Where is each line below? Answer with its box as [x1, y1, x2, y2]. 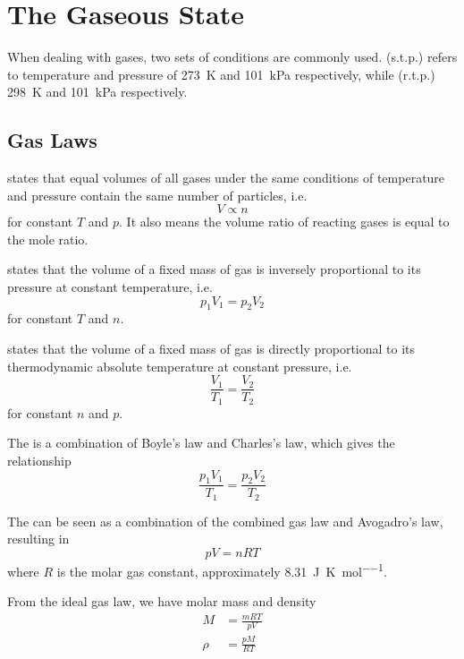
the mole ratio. [7, 229, 89, 248]
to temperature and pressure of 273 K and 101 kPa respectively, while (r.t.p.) [7, 64, 435, 83]
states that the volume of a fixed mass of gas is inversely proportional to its [7, 260, 421, 278]
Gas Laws [7, 126, 97, 154]
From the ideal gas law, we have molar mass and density [7, 592, 316, 611]
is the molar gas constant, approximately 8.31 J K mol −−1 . [56, 560, 387, 580]
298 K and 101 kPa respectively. [7, 82, 188, 101]
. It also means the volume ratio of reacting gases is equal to [119, 212, 450, 231]
